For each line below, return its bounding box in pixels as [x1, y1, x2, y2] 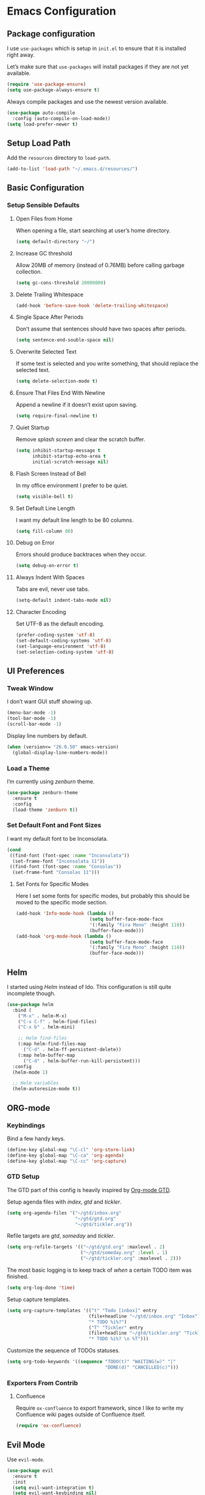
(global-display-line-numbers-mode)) [12, 749, 108, 755]
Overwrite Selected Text [15, 348, 77, 355]
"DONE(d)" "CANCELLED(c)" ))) [105, 1365, 179, 1371]
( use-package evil [7, 1468, 54, 1474]
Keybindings [7, 1121, 45, 1129]
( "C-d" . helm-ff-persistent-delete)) [23, 1047, 122, 1053]
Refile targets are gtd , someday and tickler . [7, 1232, 115, 1240]
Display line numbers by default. [7, 732, 88, 739]
